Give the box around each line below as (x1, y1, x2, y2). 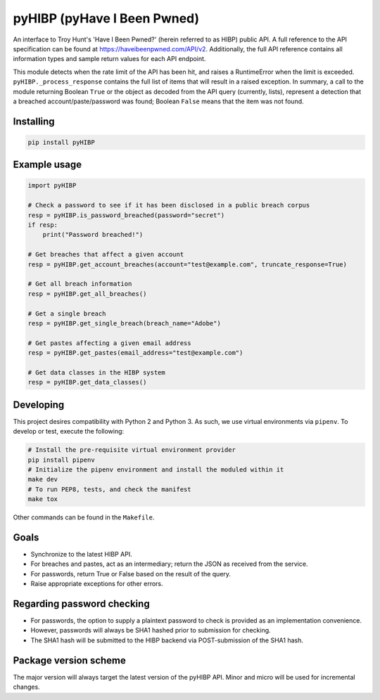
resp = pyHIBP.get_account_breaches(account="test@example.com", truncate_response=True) (27, 260, 348, 268)
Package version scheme (13, 654, 127, 666)
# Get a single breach (27, 309, 106, 318)
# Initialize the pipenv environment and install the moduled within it (27, 465, 284, 474)
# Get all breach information (27, 280, 132, 288)
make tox (27, 495, 58, 503)
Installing (13, 115, 56, 127)
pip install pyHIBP (27, 138, 95, 146)
